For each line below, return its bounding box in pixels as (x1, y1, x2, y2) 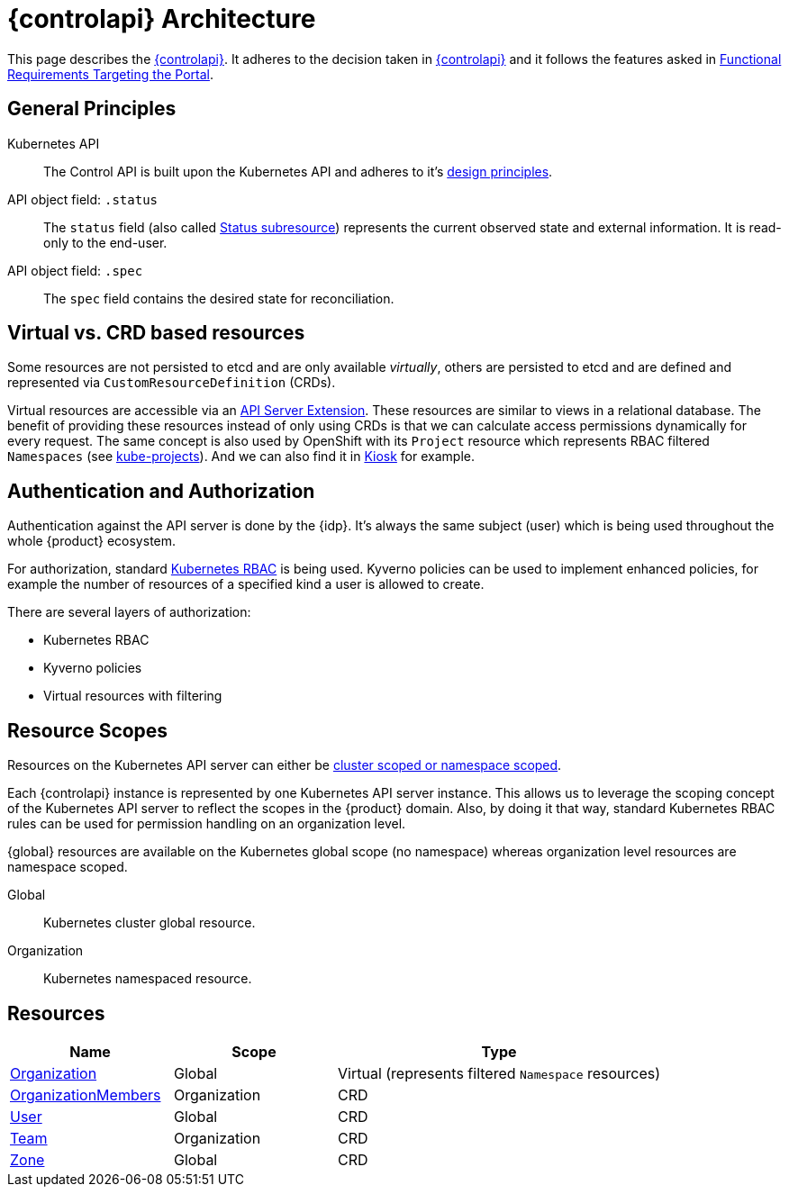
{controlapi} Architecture (7, 4, 316, 34)
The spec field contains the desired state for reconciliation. (43, 290, 394, 306)
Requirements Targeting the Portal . (7, 66, 213, 82)
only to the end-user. (43, 234, 168, 250)
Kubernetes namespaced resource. (43, 971, 252, 987)
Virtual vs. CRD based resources (7, 321, 305, 345)
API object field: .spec (7, 262, 143, 278)
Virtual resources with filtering (43, 688, 222, 704)
